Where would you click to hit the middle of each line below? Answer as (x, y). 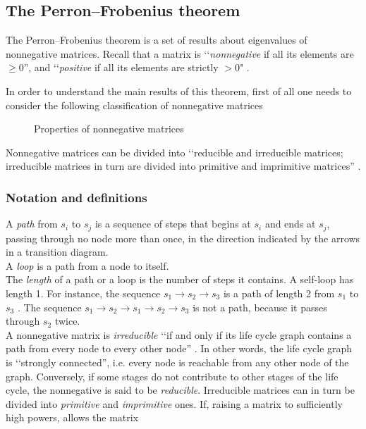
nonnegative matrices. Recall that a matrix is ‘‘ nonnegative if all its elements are (180, 53)
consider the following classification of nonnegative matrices (134, 105)
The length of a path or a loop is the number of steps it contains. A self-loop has (180, 279)
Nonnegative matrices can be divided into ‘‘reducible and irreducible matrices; (175, 152)
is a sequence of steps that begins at (173, 224)
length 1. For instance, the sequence (83, 293)
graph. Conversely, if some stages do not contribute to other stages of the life (172, 376)
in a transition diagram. (57, 252)
